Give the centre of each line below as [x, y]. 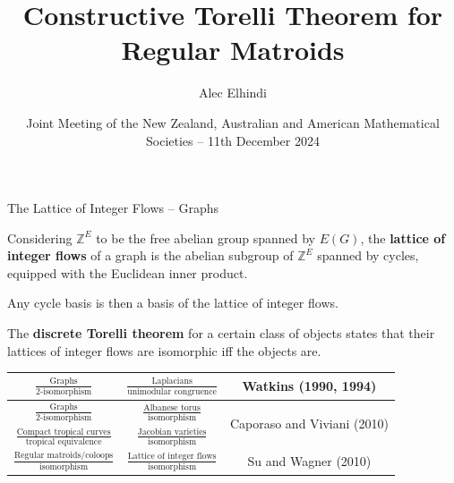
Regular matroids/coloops [64, 456]
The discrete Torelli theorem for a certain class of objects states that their [221, 333]
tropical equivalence [64, 442]
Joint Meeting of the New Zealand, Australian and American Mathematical [233, 122]
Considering [40, 237]
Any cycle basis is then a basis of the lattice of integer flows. [173, 303]
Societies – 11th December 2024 [233, 140]
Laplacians [172, 381]
